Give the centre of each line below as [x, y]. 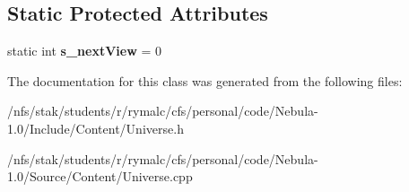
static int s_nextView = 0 [85, 51]
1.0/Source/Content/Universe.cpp [100, 176]
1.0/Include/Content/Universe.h [96, 128]
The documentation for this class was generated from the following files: [205, 80]
